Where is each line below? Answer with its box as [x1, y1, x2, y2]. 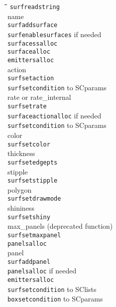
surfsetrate [7, 103, 47, 110]
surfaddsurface [7, 22, 58, 29]
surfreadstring [9, 4, 60, 11]
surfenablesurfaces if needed [7, 29, 102, 39]
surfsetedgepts [7, 159, 58, 166]
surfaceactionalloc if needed [7, 110, 102, 120]
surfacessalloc [7, 40, 58, 47]
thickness [7, 148, 35, 159]
